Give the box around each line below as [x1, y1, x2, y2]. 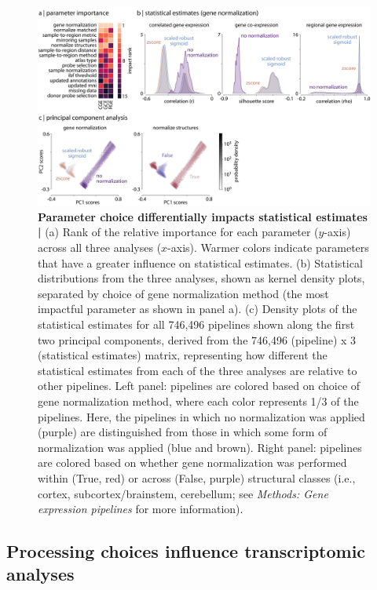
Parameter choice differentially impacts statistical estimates [38, 208, 368, 224]
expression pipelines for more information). [38, 501, 243, 517]
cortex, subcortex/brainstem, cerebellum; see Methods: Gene [38, 485, 328, 501]
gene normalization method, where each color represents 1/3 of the [38, 392, 359, 409]
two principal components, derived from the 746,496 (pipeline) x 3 [38, 331, 357, 348]
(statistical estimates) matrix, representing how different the [38, 347, 328, 363]
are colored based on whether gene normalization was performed [38, 454, 347, 471]
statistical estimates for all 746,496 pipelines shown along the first [38, 315, 355, 332]
